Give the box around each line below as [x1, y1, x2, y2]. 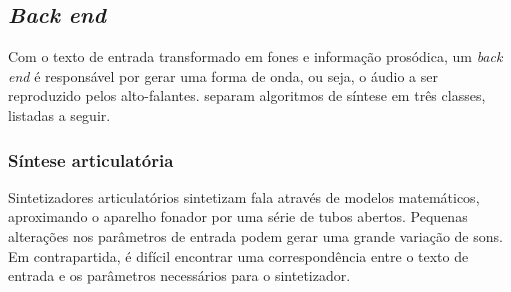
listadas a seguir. [8, 104, 111, 125]
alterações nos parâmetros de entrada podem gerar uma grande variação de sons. [8, 225, 503, 246]
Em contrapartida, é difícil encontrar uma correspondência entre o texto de [8, 245, 469, 266]
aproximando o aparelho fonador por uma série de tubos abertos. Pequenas [8, 206, 468, 227]
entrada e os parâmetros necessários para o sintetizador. [8, 265, 351, 286]
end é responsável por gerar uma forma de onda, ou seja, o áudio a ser [8, 65, 438, 86]
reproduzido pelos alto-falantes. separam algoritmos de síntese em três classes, [8, 85, 486, 106]
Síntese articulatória [8, 147, 174, 172]
